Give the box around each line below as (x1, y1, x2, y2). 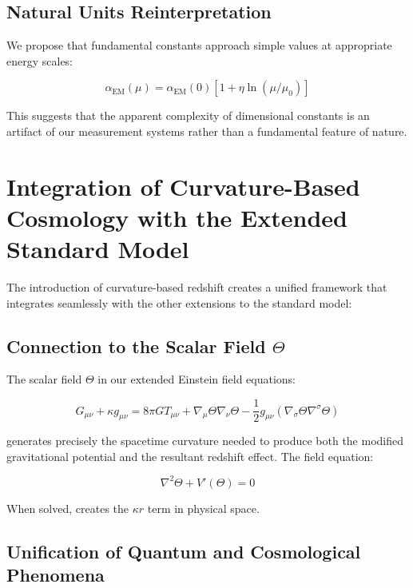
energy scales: (6, 52, 73, 69)
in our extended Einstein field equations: (97, 371, 296, 387)
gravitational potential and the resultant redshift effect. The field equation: (6, 447, 374, 464)
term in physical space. (147, 499, 260, 516)
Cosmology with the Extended (6, 201, 347, 233)
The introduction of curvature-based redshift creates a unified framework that (6, 279, 387, 296)
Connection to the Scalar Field (6, 333, 266, 358)
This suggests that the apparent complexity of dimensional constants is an (6, 107, 370, 124)
